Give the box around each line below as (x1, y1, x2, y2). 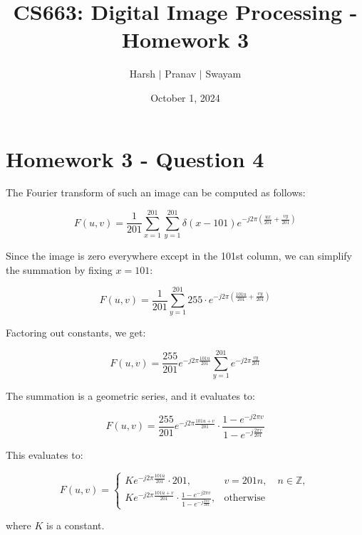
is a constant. (46, 518, 105, 533)
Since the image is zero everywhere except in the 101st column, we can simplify (6, 248, 352, 263)
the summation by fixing (6, 262, 113, 277)
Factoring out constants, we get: (6, 325, 146, 340)
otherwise (224, 493, 266, 504)
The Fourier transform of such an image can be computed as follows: (6, 185, 306, 200)
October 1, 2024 (150, 90, 220, 105)
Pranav (165, 66, 197, 81)
